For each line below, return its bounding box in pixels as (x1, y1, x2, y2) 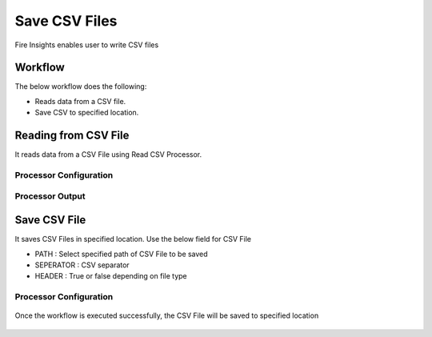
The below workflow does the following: (14, 82, 147, 91)
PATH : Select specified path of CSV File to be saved (34, 249, 208, 259)
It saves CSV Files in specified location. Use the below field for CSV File (14, 235, 252, 244)
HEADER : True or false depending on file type (34, 271, 187, 281)
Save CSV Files (14, 12, 118, 30)
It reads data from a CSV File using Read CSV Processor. (14, 150, 202, 159)
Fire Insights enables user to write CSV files (14, 40, 159, 50)
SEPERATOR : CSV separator (34, 260, 130, 270)
